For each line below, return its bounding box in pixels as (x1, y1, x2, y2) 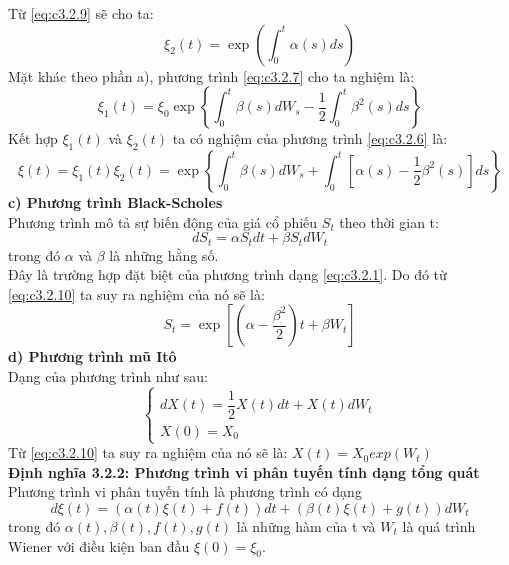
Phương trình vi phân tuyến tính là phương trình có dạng (8, 481, 362, 502)
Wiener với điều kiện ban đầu (8, 535, 190, 556)
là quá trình (402, 516, 476, 536)
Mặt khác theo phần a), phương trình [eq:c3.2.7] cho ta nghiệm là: (8, 65, 415, 86)
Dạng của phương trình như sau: (8, 366, 208, 386)
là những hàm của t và (236, 516, 376, 536)
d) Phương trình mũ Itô (8, 346, 177, 367)
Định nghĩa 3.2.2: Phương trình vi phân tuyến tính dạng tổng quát (8, 461, 480, 482)
